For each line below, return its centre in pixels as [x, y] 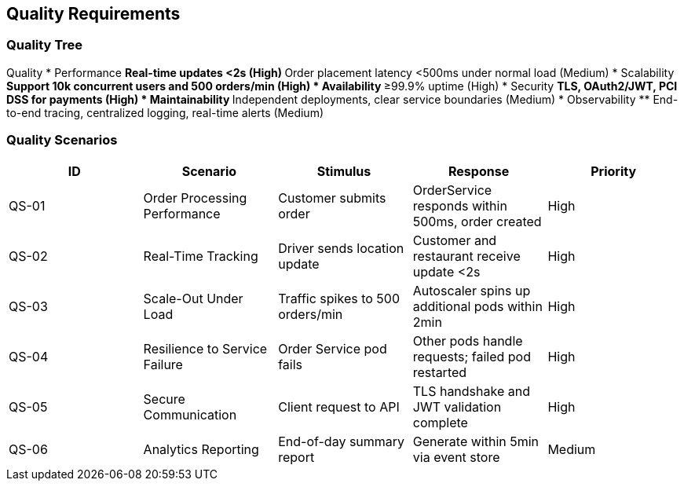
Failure [163, 364]
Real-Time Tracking [201, 256]
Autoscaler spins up [472, 290]
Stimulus [344, 171]
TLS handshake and [471, 391]
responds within [460, 205]
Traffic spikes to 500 [339, 298]
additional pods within [477, 306]
